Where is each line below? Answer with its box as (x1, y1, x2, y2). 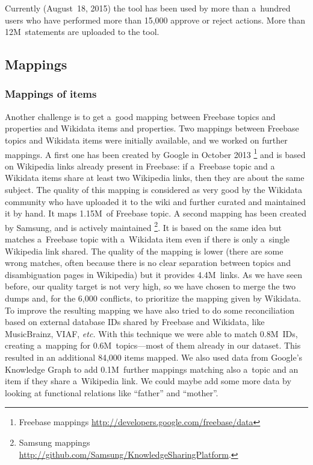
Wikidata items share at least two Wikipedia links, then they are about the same (5, 171, 305, 184)
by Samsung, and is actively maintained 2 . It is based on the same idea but (5, 219, 282, 233)
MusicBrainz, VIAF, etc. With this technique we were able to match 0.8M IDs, (5, 327, 298, 340)
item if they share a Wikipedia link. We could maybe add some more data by (5, 375, 291, 387)
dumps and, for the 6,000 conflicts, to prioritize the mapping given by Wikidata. (5, 292, 302, 304)
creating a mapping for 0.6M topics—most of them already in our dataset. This (5, 339, 301, 352)
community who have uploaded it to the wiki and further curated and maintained (5, 195, 306, 207)
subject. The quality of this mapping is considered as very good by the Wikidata (5, 183, 302, 195)
